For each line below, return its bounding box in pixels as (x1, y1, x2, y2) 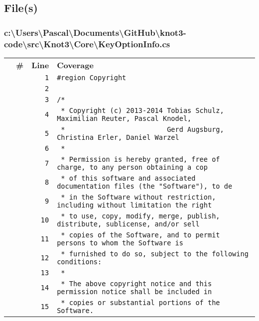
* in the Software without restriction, (61, 193, 216, 201)
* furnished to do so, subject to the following (61, 249, 249, 258)
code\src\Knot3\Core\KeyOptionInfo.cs (4, 37, 170, 50)
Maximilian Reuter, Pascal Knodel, (57, 114, 192, 122)
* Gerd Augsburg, (61, 125, 224, 133)
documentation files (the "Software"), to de (57, 182, 233, 190)
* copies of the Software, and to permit (61, 230, 220, 239)
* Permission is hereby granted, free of (61, 155, 220, 163)
